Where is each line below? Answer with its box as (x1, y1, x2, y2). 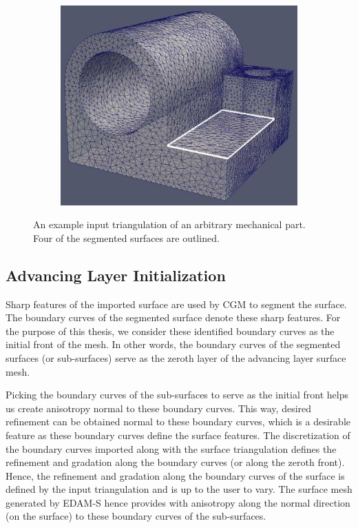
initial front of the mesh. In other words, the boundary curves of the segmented (6, 337, 341, 352)
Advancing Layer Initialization (6, 264, 226, 285)
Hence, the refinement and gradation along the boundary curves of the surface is (6, 468, 345, 483)
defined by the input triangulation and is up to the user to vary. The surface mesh (6, 482, 352, 496)
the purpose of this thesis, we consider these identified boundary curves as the (6, 323, 335, 338)
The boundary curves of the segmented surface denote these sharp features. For (6, 310, 341, 325)
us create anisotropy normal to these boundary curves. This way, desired (6, 400, 312, 415)
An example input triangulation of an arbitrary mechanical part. (33, 217, 306, 232)
